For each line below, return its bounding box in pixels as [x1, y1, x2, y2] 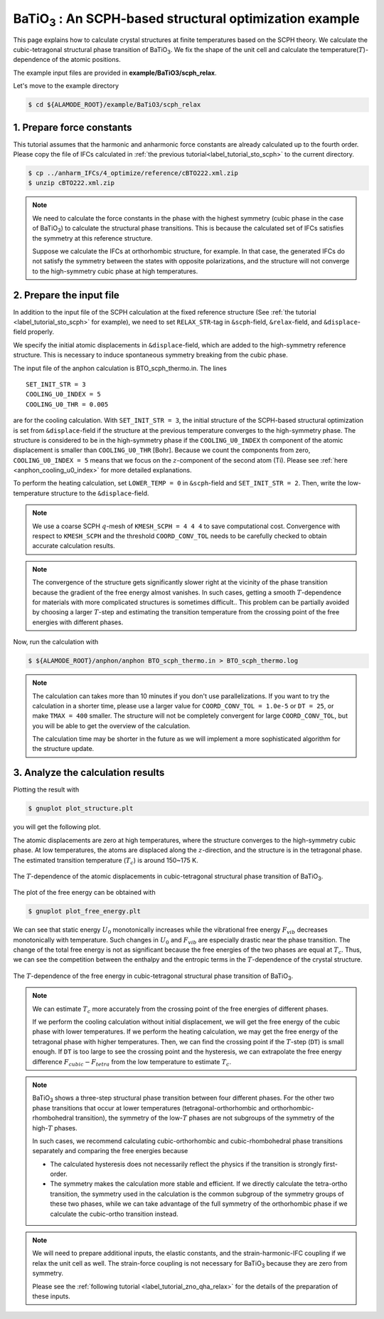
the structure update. [32, 745, 95, 753]
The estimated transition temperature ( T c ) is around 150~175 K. [13, 856, 198, 866]
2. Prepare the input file [13, 289, 120, 301]
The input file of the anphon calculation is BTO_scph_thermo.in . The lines [13, 364, 227, 372]
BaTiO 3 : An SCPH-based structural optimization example [13, 11, 360, 29]
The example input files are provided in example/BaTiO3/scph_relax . [13, 68, 217, 77]
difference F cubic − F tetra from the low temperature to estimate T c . [32, 1057, 231, 1068]
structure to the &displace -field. [50, 488, 149, 498]
